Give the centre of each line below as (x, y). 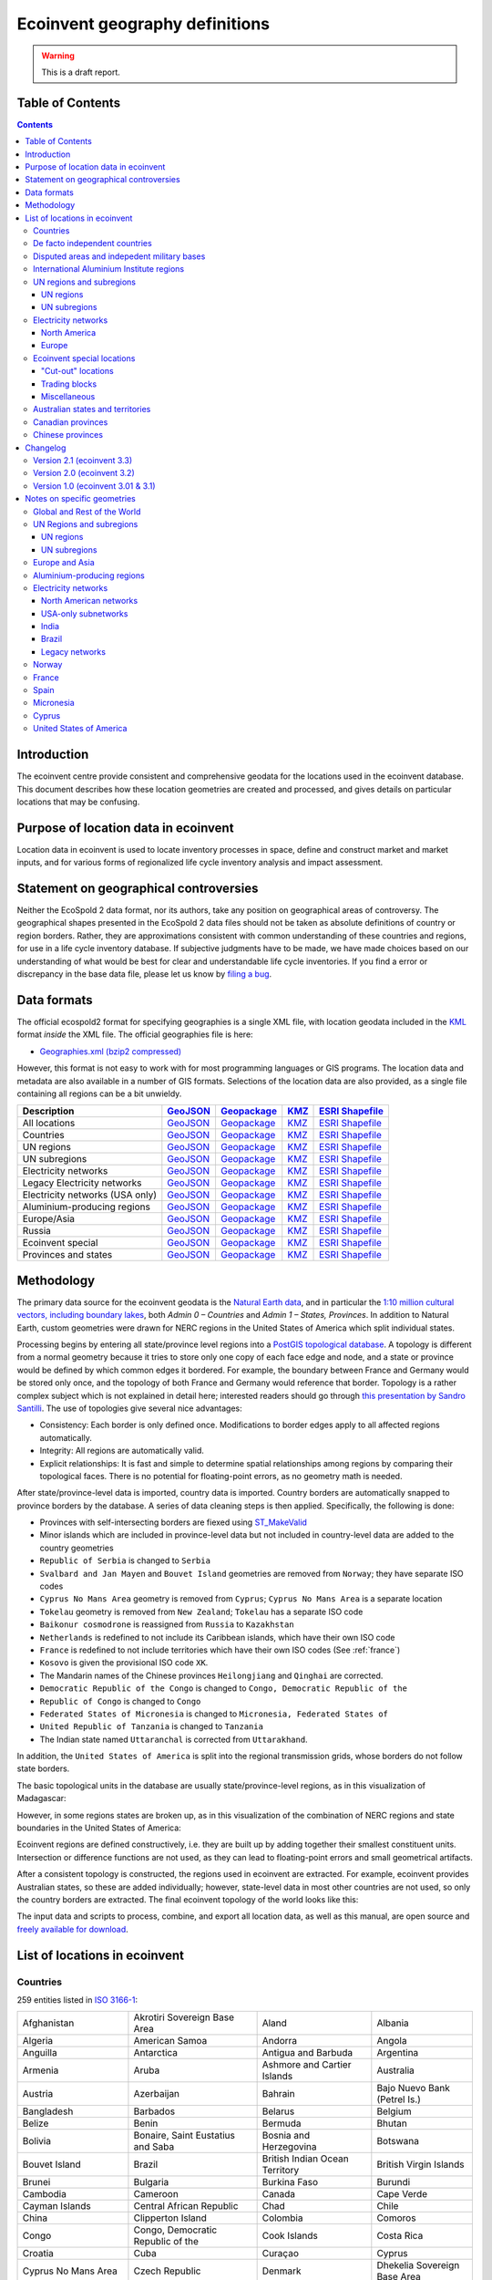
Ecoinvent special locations (84, 358)
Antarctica (155, 2053)
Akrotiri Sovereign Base (184, 2017)
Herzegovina (290, 2147)
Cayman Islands (56, 2206)
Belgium (394, 2111)
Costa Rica (400, 2236)
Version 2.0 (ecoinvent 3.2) (84, 473)
